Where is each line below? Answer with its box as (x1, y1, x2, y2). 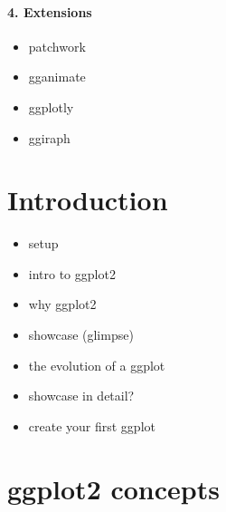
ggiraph (28, 128, 71, 147)
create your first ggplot (28, 416, 155, 435)
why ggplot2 (28, 295, 97, 314)
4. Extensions (7, 2, 92, 21)
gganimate (28, 67, 86, 86)
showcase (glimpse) (28, 325, 134, 344)
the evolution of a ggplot (28, 355, 165, 374)
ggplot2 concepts (7, 469, 220, 507)
